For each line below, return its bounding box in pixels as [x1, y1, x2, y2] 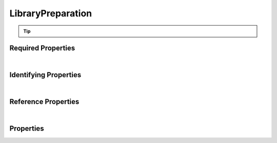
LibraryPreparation [9, 8, 92, 19]
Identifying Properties [9, 70, 82, 79]
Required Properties [9, 44, 75, 53]
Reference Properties [9, 98, 80, 106]
